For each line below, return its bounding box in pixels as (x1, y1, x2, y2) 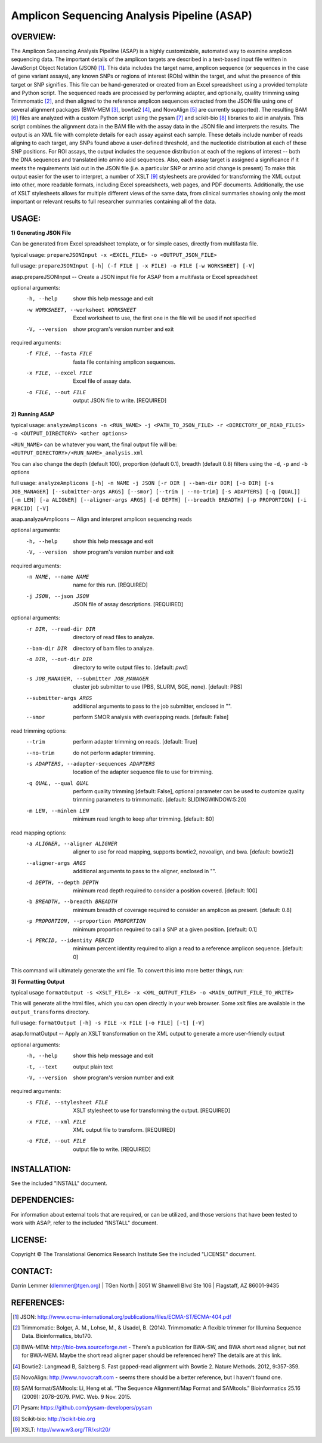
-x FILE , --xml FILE (26, 1118, 86, 1125)
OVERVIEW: (11, 32, 56, 42)
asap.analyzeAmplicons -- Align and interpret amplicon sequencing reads (11, 515, 192, 523)
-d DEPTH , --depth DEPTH (26, 879, 98, 886)
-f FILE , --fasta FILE (26, 350, 92, 357)
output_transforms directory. (11, 1008, 90, 1015)
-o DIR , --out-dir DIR (26, 656, 92, 663)
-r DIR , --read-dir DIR (26, 625, 95, 633)
